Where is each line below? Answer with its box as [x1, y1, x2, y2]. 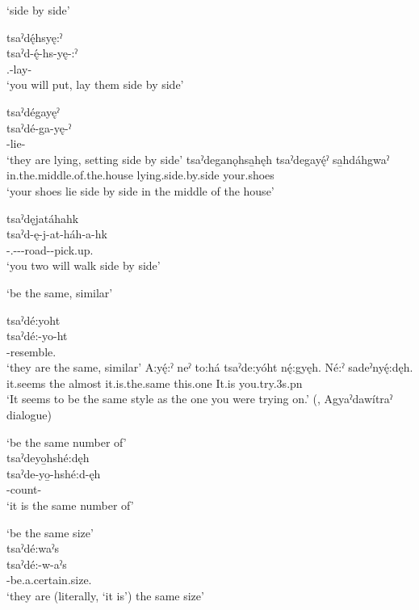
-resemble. [6, 343, 57, 360]
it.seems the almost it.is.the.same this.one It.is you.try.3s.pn [6, 374, 303, 391]
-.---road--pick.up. [6, 241, 94, 258]
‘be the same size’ [6, 524, 94, 541]
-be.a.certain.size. [6, 571, 92, 588]
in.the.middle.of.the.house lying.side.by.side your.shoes [6, 166, 274, 183]
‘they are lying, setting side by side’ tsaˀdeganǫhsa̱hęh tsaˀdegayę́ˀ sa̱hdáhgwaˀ [6, 150, 390, 167]
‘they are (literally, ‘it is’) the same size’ [6, 587, 204, 604]
